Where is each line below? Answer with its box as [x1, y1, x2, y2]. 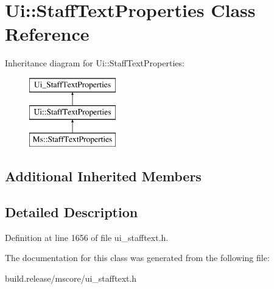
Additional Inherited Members [5, 167, 202, 186]
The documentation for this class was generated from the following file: [5, 251, 270, 264]
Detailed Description [5, 203, 138, 221]
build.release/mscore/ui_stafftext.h [5, 272, 137, 285]
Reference [5, 21, 90, 46]
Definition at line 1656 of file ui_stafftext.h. [5, 231, 169, 243]
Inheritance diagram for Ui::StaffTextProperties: [5, 57, 184, 69]
